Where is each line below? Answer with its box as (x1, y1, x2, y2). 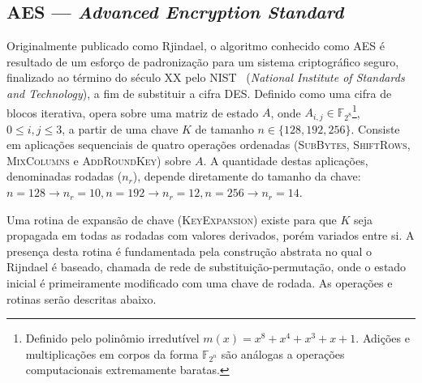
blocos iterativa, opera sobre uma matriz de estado (6, 104, 259, 121)
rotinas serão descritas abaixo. (6, 290, 157, 307)
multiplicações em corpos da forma (25, 345, 199, 362)
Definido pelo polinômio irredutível (25, 330, 200, 347)
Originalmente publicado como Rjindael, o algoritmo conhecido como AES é (6, 37, 385, 54)
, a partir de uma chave (62, 120, 179, 137)
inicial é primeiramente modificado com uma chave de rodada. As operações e (6, 274, 393, 292)
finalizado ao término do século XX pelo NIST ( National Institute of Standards (6, 69, 405, 86)
